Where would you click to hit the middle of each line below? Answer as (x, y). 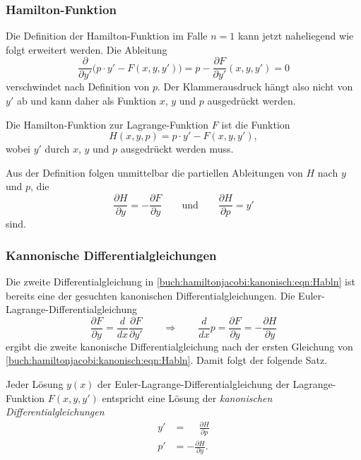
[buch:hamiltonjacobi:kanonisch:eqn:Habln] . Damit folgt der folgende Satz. (167, 360)
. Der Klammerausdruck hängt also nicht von (255, 87)
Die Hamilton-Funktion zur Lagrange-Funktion (107, 124)
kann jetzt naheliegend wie (296, 36)
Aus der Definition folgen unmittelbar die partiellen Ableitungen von (154, 172)
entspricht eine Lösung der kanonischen (187, 397)
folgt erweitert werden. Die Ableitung (87, 49)
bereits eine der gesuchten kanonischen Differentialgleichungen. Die (150, 295)
